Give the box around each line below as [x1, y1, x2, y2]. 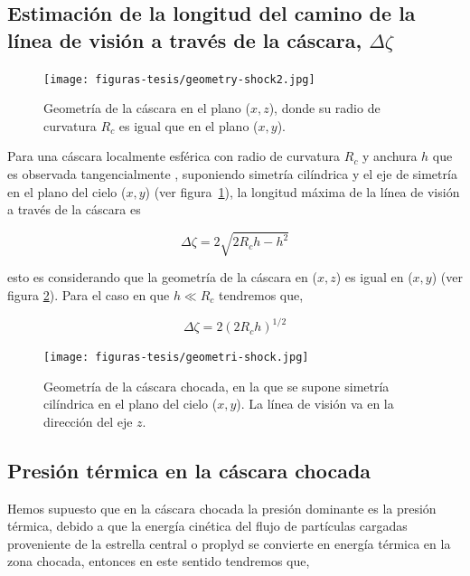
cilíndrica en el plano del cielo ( [43, 394, 218, 413]
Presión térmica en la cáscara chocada [7, 456, 371, 484]
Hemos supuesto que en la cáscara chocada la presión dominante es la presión [7, 498, 437, 517]
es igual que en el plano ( [118, 116, 258, 135]
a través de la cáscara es [7, 200, 141, 219]
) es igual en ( [335, 268, 413, 287]
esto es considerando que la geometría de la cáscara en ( [7, 268, 317, 287]
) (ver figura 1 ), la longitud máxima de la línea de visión [145, 182, 460, 201]
